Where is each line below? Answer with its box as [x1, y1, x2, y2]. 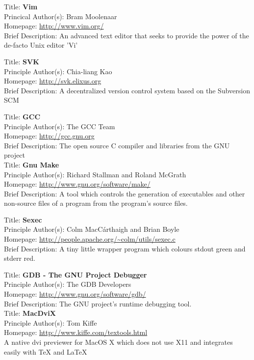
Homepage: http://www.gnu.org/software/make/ [4, 179, 151, 189]
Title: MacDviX [4, 308, 56, 318]
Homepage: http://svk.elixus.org [4, 76, 102, 86]
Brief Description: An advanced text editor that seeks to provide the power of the [4, 30, 249, 40]
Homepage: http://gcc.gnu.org [4, 131, 95, 141]
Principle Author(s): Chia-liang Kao [4, 66, 112, 76]
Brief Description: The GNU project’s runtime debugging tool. [4, 298, 192, 308]
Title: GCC [4, 111, 41, 121]
